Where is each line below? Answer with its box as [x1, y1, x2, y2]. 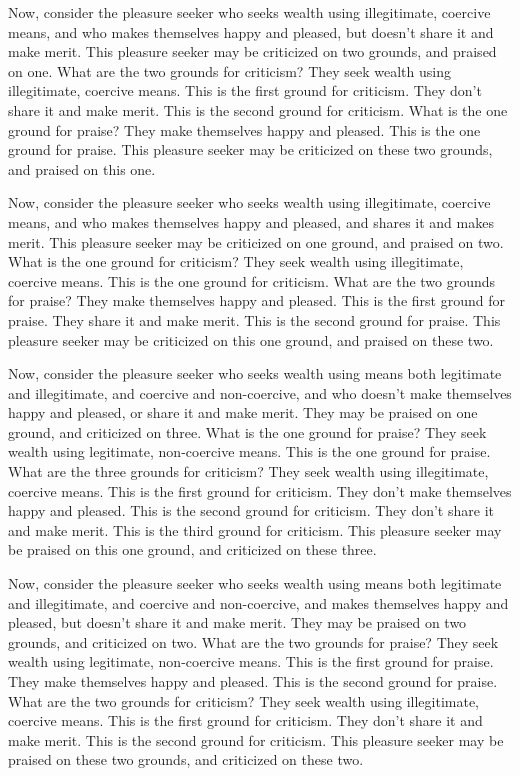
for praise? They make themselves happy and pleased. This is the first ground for [8, 290, 505, 311]
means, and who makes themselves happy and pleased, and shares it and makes [8, 211, 494, 232]
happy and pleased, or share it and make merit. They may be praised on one [8, 402, 478, 423]
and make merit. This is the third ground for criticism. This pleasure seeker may [8, 519, 502, 540]
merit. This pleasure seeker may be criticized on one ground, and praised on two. [8, 231, 504, 252]
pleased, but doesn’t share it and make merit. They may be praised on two [8, 612, 467, 633]
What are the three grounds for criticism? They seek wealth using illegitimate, [8, 461, 489, 482]
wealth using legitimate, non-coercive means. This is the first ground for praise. [8, 651, 494, 672]
